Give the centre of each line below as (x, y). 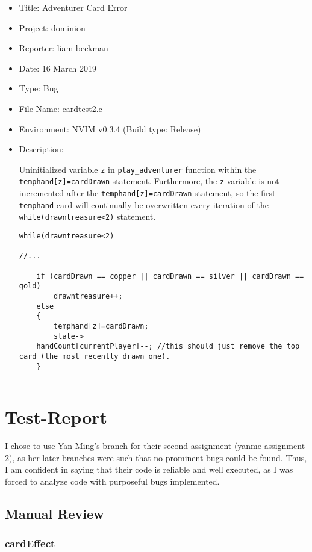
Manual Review (55, 513)
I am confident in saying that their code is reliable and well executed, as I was (149, 469)
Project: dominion (52, 27)
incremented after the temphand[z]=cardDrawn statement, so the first (147, 193)
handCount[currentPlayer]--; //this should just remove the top (168, 346)
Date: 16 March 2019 (58, 68)
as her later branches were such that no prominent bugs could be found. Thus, (162, 457)
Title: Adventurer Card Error (73, 7)
